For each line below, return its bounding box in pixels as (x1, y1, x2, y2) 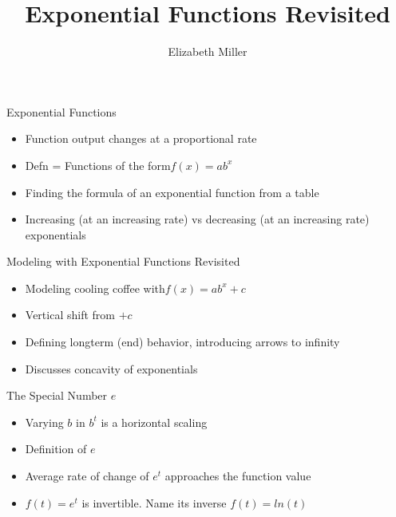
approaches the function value (164, 468, 311, 484)
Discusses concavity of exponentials (25, 360, 198, 377)
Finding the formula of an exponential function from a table (25, 184, 319, 200)
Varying (25, 413, 64, 430)
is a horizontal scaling (101, 413, 208, 430)
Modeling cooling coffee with (25, 279, 165, 296)
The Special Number (6, 387, 108, 404)
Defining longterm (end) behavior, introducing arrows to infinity (25, 333, 340, 350)
